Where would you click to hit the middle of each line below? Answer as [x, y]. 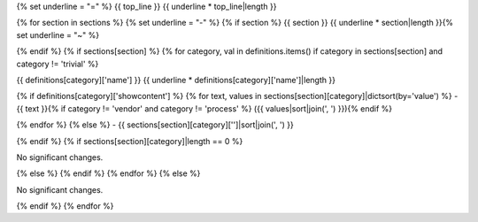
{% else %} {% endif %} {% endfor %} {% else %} [108, 173]
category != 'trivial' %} [58, 64]
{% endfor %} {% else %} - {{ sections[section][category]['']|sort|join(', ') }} [155, 125]
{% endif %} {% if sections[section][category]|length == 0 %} [130, 141]
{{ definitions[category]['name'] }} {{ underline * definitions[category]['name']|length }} [176, 80]
